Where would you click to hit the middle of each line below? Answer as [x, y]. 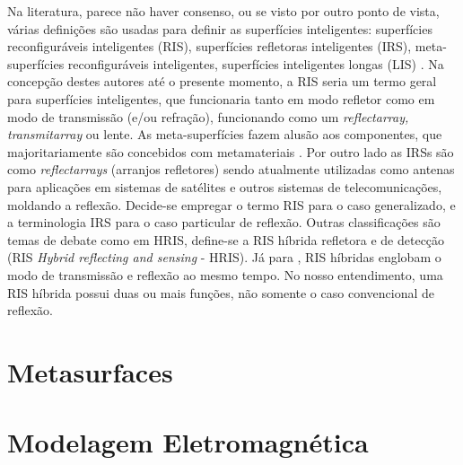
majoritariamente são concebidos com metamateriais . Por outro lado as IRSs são [231, 151]
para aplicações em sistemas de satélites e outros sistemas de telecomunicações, [225, 186]
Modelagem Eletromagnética [188, 442]
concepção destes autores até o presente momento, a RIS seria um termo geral [222, 81]
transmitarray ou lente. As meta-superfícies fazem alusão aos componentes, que [225, 134]
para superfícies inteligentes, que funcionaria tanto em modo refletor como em [221, 98]
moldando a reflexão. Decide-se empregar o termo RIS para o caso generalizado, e [231, 204]
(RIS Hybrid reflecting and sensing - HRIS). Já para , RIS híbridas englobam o [224, 257]
